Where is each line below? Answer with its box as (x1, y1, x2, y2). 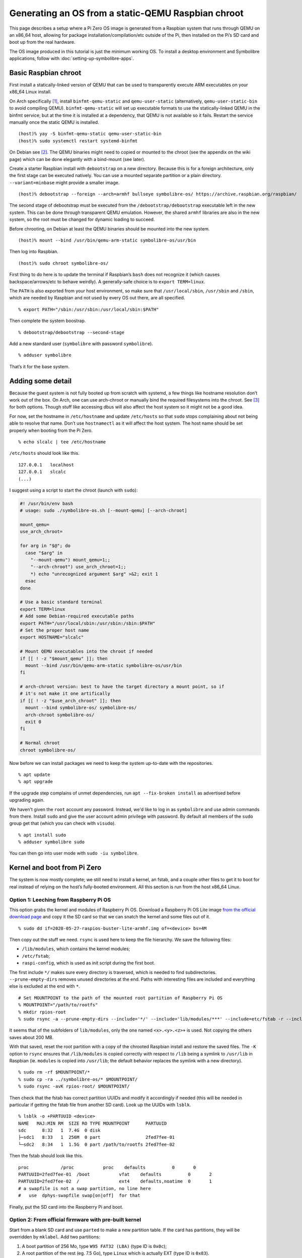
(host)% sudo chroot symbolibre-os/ (18, 260, 109, 266)
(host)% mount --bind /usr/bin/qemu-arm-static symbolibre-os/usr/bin (18, 238, 196, 244)
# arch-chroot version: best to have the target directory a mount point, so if (20, 684, 224, 689)
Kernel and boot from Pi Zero (9, 863, 102, 872)
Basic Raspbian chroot (9, 68, 82, 77)
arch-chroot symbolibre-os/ (25, 712, 95, 718)
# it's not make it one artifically (20, 691, 111, 696)
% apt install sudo (18, 832, 66, 838)
